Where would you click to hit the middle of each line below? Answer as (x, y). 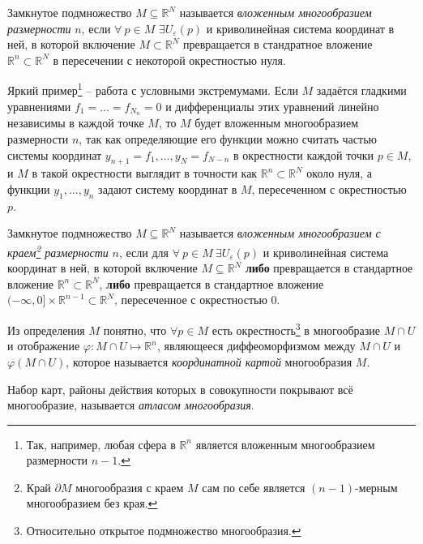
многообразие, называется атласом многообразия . (131, 405)
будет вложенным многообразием (277, 123)
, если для (143, 252)
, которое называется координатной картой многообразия (209, 361)
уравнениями (39, 106)
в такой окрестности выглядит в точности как (145, 173)
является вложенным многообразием (285, 444)
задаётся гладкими (361, 90)
